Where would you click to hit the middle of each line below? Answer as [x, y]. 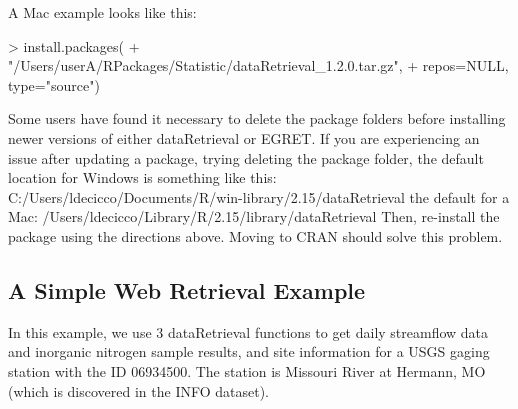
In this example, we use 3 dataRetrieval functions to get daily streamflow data [248, 331]
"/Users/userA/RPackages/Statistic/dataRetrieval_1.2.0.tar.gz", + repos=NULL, [258, 65]
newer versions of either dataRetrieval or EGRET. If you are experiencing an [244, 137]
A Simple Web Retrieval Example [187, 289]
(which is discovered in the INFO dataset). [139, 390]
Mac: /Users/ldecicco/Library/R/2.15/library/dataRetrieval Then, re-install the [254, 216]
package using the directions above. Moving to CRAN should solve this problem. [255, 235]
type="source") [54, 84]
